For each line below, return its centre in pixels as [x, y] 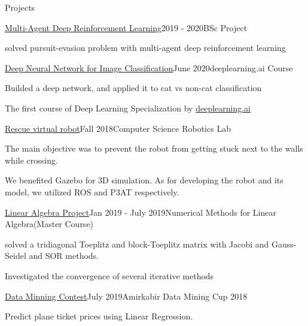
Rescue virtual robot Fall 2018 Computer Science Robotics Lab [118, 128]
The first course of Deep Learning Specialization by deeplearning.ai [128, 108]
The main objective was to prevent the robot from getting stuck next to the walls [154, 148]
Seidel [16, 256]
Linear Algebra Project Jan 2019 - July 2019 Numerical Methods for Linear [141, 212]
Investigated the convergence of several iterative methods [109, 275]
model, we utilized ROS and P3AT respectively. [92, 191]
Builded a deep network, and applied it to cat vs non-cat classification [133, 88]
